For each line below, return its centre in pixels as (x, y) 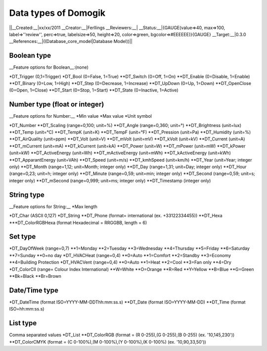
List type (23, 323)
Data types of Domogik (57, 13)
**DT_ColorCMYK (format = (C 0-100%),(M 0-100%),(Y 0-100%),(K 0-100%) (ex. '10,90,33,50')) (108, 342)
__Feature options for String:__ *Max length (53, 206)
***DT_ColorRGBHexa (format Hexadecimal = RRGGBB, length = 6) (78, 222)
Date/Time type (34, 290)
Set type (22, 237)
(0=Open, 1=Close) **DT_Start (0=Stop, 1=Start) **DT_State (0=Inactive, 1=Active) (94, 90)
